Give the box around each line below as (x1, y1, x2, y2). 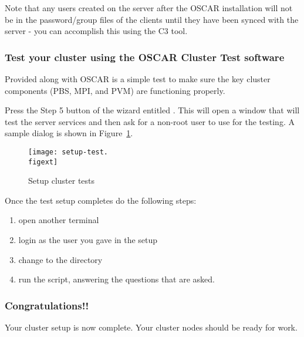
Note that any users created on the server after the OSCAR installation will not (5, 2, 293, 14)
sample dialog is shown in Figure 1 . (5, 127, 133, 139)
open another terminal (18, 214, 99, 226)
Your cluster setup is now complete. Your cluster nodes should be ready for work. (5, 321, 298, 333)
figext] (28, 157, 58, 166)
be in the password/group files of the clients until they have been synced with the (5, 13, 299, 25)
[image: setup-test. (28, 147, 109, 156)
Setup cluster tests (28, 174, 95, 187)
